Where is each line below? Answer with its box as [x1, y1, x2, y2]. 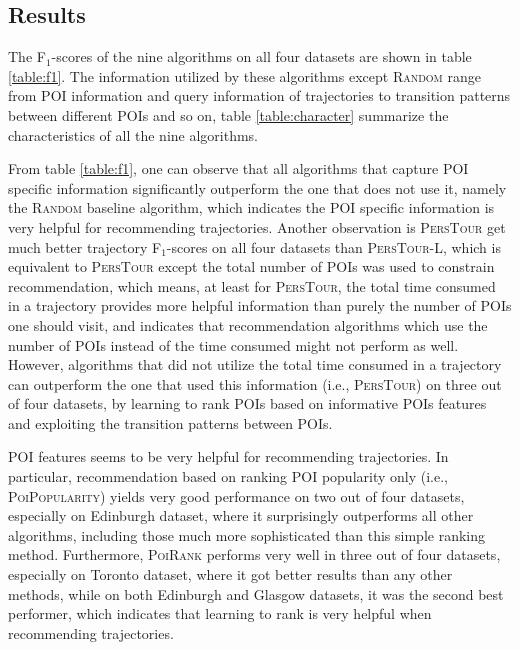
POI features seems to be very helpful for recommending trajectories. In [8, 446, 449, 467]
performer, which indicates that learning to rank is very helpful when [8, 603, 432, 624]
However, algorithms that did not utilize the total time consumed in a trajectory [8, 354, 502, 375]
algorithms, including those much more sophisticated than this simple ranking [8, 524, 485, 545]
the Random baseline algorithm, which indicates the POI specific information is [8, 197, 495, 218]
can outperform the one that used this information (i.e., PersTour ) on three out [8, 373, 502, 394]
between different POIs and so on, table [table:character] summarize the [8, 104, 449, 125]
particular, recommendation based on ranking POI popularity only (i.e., [8, 466, 448, 487]
